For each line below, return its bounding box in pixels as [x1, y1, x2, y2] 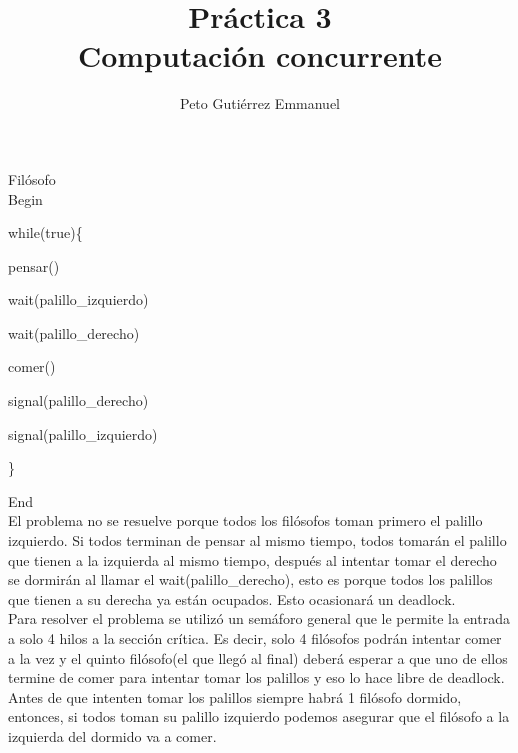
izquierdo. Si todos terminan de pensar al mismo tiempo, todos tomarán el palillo [8, 530, 507, 551]
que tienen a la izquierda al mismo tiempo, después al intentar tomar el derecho [8, 549, 497, 570]
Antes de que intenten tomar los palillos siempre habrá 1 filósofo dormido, [8, 686, 462, 707]
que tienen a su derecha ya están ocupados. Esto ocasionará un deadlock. [8, 588, 456, 609]
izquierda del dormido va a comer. [8, 725, 217, 746]
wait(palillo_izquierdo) [8, 289, 149, 310]
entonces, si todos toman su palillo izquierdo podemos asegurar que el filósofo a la [8, 706, 510, 727]
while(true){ [8, 222, 83, 243]
